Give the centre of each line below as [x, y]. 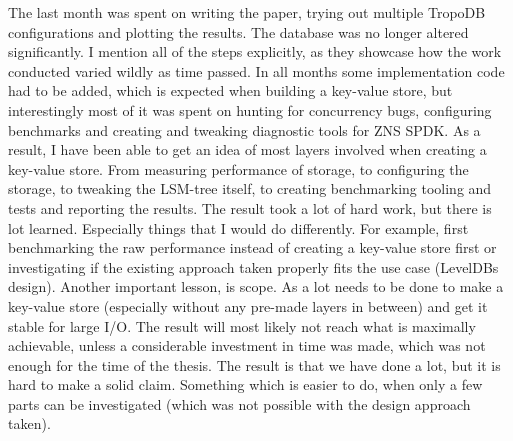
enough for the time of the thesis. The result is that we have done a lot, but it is [254, 364]
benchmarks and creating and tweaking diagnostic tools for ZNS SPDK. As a [244, 129]
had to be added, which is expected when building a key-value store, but [230, 90]
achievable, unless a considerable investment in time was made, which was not [247, 345]
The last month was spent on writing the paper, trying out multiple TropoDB [247, 12]
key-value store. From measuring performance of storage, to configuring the [238, 168]
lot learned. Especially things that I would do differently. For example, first [238, 227]
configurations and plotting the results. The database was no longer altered [238, 31]
